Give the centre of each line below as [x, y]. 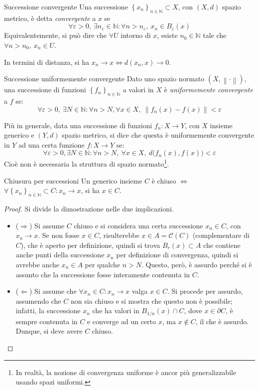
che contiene [222, 245]
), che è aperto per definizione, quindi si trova [90, 245]
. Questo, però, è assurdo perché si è [196, 264]
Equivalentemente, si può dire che [56, 35]
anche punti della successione [60, 255]
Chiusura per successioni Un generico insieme [73, 180]
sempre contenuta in [47, 321]
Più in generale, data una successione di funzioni [78, 125]
